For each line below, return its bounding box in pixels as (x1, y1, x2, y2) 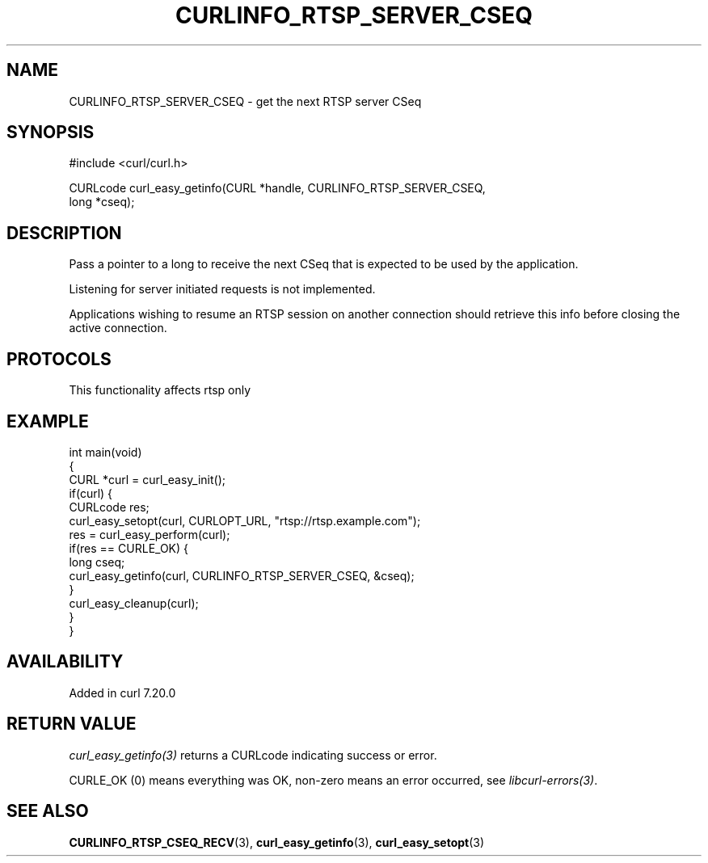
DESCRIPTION (6, 222, 122, 243)
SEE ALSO (6, 801, 89, 822)
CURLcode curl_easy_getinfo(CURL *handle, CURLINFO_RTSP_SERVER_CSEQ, (69, 181, 486, 196)
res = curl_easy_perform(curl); (69, 527, 230, 541)
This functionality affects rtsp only (69, 383, 251, 398)
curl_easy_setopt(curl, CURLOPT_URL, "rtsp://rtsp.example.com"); (69, 513, 421, 528)
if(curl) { (69, 486, 113, 500)
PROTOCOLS (6, 348, 112, 369)
